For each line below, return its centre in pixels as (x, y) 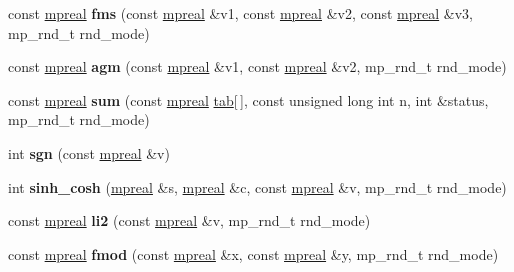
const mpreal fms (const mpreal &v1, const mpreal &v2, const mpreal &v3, (240, 13)
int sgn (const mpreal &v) (89, 152)
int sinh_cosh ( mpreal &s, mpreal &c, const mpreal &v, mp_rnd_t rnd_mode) (257, 186)
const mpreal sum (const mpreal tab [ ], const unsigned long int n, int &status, (248, 99)
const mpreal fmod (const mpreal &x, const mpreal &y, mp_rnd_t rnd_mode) (253, 253)
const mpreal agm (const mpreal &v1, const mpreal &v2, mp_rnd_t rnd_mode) (257, 66)
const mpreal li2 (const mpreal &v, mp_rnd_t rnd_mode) (189, 220)
